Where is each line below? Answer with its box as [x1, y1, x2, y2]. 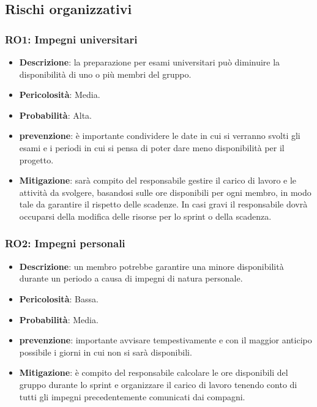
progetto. [19, 153, 54, 166]
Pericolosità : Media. [19, 88, 100, 101]
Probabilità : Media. [19, 313, 99, 326]
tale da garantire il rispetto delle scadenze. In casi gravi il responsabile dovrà [19, 198, 308, 211]
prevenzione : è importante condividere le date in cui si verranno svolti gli [19, 129, 300, 142]
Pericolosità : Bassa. [19, 292, 99, 305]
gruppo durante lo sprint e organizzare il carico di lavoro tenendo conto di [19, 378, 297, 390]
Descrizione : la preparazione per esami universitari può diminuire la [19, 56, 280, 68]
